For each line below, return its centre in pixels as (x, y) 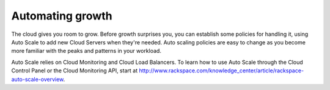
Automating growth (62, 16)
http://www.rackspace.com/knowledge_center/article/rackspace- (221, 71)
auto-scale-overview (37, 79)
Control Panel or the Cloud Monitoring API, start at (74, 71)
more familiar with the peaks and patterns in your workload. (86, 51)
